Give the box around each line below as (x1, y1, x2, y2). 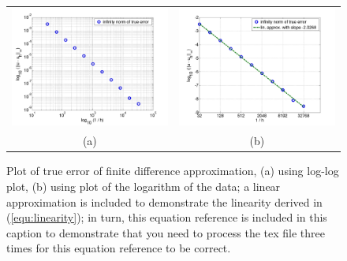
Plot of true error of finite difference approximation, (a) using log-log (6, 162, 339, 179)
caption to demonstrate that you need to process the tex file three (6, 224, 325, 240)
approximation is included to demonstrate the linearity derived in (6, 193, 323, 210)
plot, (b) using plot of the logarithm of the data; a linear (6, 178, 281, 195)
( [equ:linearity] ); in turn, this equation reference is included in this (6, 209, 327, 226)
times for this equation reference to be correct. (6, 240, 231, 256)
